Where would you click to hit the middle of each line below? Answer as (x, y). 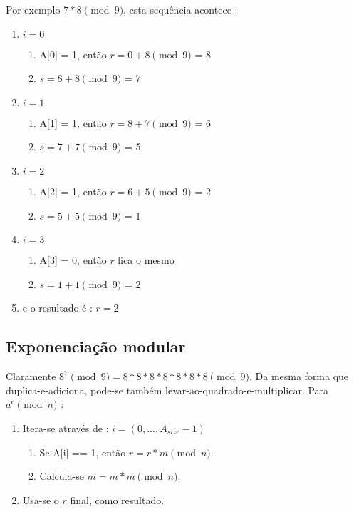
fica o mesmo (146, 260)
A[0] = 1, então (73, 54)
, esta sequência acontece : (181, 9)
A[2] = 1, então (73, 191)
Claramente (31, 376)
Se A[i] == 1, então (83, 452)
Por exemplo (33, 9)
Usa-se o (41, 500)
